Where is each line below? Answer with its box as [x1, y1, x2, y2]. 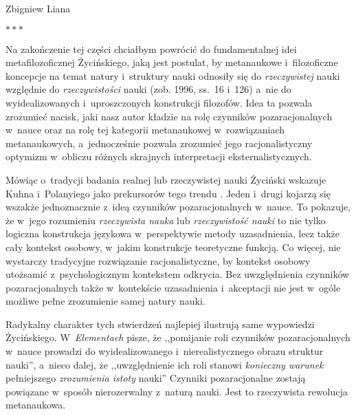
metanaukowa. [5, 397, 66, 412]
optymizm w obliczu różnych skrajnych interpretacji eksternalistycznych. [5, 149, 312, 164]
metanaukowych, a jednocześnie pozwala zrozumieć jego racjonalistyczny [5, 135, 313, 150]
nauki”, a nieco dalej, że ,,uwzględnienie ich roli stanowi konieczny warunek [5, 357, 324, 371]
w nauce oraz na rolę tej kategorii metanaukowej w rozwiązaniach [5, 122, 285, 137]
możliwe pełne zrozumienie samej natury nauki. [5, 294, 205, 308]
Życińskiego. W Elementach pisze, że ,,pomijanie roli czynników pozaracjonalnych [5, 330, 351, 345]
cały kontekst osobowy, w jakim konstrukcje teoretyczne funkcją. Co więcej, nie [5, 239, 341, 254]
